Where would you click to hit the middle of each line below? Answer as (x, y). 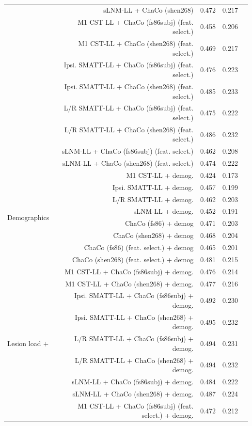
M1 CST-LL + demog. (160, 175)
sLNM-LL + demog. (164, 211)
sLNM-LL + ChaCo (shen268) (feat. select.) (128, 163)
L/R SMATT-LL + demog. (153, 199)
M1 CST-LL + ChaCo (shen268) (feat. (136, 43)
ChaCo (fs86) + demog (159, 223)
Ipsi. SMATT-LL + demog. (153, 187)
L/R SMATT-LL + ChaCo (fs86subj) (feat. (129, 108)
